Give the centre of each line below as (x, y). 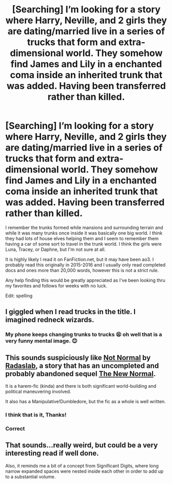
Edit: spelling (19, 295)
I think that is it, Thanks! (36, 415)
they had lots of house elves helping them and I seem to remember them (82, 238)
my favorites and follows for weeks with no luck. (56, 285)
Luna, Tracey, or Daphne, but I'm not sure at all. (56, 249)
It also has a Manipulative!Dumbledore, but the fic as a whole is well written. (85, 402)
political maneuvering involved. (38, 391)
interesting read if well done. (52, 453)
